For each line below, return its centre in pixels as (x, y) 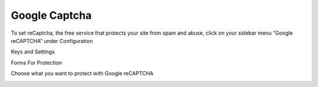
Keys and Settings (33, 52)
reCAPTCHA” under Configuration (52, 41)
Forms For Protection (37, 62)
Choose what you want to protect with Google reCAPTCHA (82, 73)
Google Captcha (51, 15)
